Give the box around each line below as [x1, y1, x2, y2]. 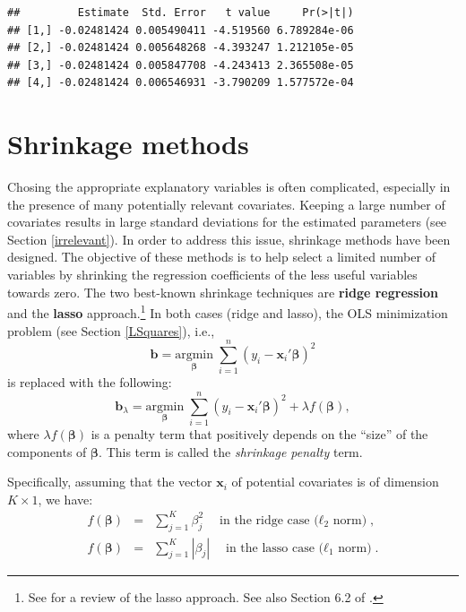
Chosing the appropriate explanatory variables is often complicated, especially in [7, 177, 451, 196]
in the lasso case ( [226, 541, 324, 555]
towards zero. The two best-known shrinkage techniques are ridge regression [7, 282, 438, 301]
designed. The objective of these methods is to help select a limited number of [7, 247, 436, 266]
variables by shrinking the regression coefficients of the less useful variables [7, 265, 418, 284]
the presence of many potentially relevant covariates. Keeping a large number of [7, 194, 445, 213]
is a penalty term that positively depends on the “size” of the [91, 424, 428, 443]
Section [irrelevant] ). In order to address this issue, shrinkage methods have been [7, 229, 451, 248]
